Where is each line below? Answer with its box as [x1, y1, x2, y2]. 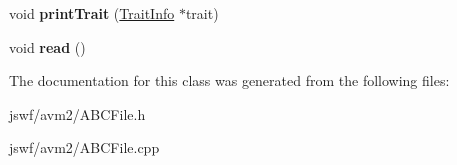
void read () [9, 36, 86, 57]
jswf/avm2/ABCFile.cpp [9, 137, 160, 158]
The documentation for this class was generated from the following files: [9, 70, 450, 91]
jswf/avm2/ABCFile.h [9, 103, 146, 124]
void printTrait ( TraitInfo [9, 3, 175, 23]
